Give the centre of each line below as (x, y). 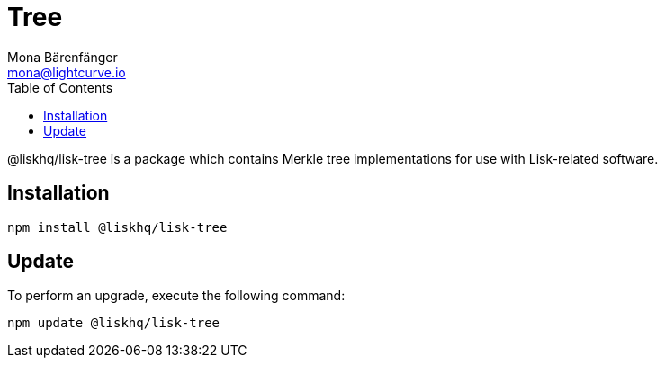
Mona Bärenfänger (63, 57)
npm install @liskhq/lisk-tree (117, 227)
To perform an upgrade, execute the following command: (176, 296)
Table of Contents (60, 87)
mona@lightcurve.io (67, 72)
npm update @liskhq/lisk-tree (114, 323)
